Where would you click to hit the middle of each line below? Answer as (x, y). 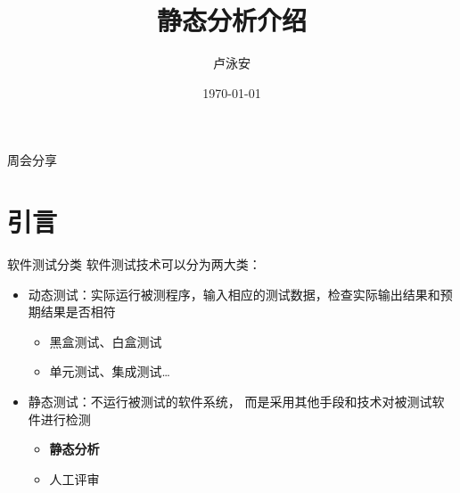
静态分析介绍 (231, 20)
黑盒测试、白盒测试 (106, 341)
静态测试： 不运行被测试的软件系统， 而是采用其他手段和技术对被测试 (230, 401)
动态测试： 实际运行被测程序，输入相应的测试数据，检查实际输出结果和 (234, 294)
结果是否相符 (78, 312)
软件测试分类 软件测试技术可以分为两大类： (134, 264)
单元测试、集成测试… (110, 371)
